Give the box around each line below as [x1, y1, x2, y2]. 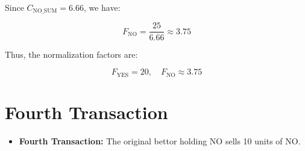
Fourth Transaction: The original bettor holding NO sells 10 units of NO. [19, 134, 301, 147]
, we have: [83, 1, 121, 13]
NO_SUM [33, 8, 57, 14]
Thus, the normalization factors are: [5, 48, 138, 60]
